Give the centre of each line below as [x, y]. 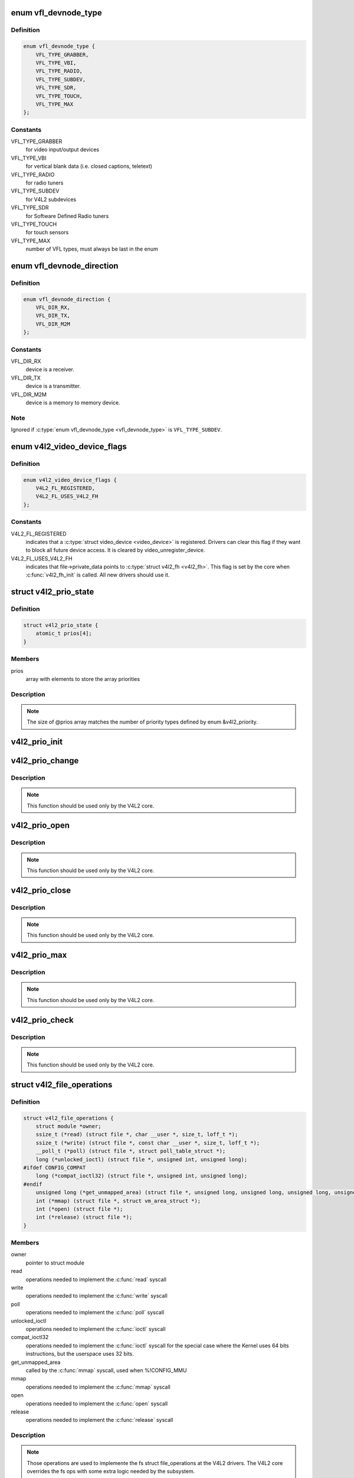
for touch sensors [47, 232]
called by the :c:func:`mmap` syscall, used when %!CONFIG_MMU [106, 1370]
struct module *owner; [68, 1127]
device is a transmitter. [53, 386]
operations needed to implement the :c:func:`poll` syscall [95, 1312]
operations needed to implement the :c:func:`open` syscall [97, 1404]
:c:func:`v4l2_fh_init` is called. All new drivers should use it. [98, 575]
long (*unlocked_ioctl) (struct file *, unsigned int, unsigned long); [142, 1159]
